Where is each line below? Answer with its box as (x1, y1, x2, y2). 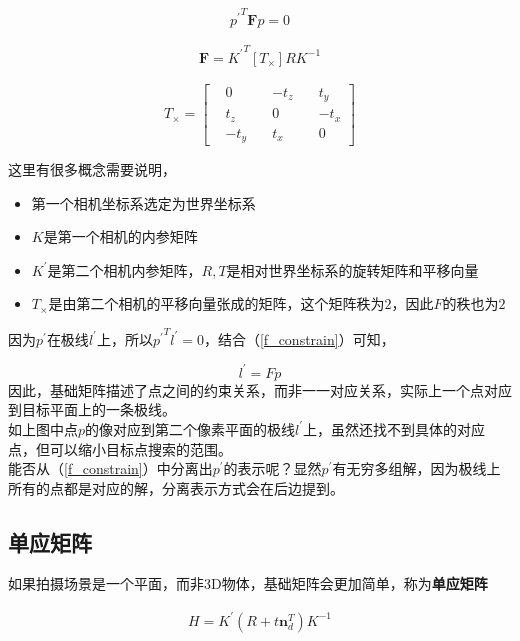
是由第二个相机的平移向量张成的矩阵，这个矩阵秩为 (48, 293, 385, 314)
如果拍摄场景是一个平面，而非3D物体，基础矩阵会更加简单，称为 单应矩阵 (8, 573, 488, 594)
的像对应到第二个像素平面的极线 (85, 418, 296, 439)
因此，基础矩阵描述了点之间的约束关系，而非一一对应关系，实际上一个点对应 (8, 379, 512, 400)
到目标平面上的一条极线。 (8, 399, 176, 420)
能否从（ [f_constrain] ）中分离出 (8, 458, 213, 479)
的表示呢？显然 (223, 458, 322, 479)
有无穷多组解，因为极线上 (332, 458, 501, 479)
